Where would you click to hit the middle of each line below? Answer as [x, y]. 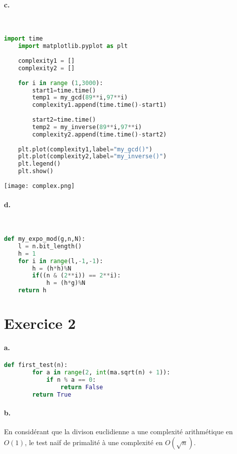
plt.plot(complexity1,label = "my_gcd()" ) [85, 149]
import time [23, 39]
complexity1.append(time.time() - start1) [99, 105]
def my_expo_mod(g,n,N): [45, 239]
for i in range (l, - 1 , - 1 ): [60, 261]
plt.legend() [39, 164]
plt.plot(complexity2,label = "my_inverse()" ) [92, 157]
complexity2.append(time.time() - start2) [99, 134]
